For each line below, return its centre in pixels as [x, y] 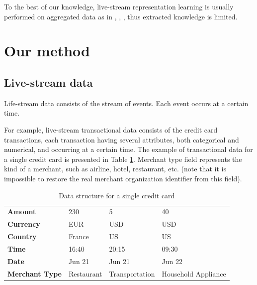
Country [22, 236]
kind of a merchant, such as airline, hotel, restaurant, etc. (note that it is [115, 169]
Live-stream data [48, 82]
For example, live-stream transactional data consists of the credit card [111, 129]
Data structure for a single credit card [117, 195]
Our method [47, 51]
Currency [24, 224]
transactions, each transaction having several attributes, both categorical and [122, 139]
